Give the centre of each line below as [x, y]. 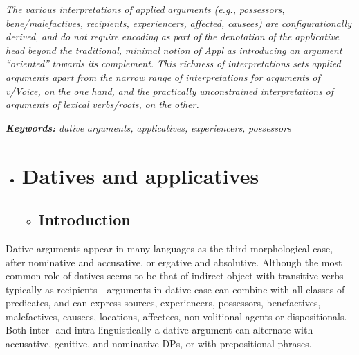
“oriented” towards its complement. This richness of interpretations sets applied [173, 63]
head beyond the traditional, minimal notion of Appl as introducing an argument [174, 50]
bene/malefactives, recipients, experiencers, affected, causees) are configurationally [178, 23]
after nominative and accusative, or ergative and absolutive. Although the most [174, 262]
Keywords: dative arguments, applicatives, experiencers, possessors [148, 127]
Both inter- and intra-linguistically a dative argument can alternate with [159, 330]
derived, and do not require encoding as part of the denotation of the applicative [173, 36]
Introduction [84, 219]
